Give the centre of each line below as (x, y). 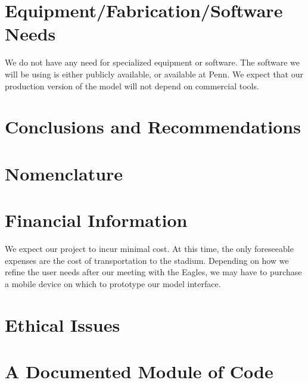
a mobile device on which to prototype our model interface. (113, 283)
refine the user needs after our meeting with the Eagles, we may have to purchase (153, 272)
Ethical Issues (63, 324)
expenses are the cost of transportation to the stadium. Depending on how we (147, 260)
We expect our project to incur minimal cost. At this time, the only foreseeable (149, 248)
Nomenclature (64, 173)
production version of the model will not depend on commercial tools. (132, 85)
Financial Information (96, 220)
